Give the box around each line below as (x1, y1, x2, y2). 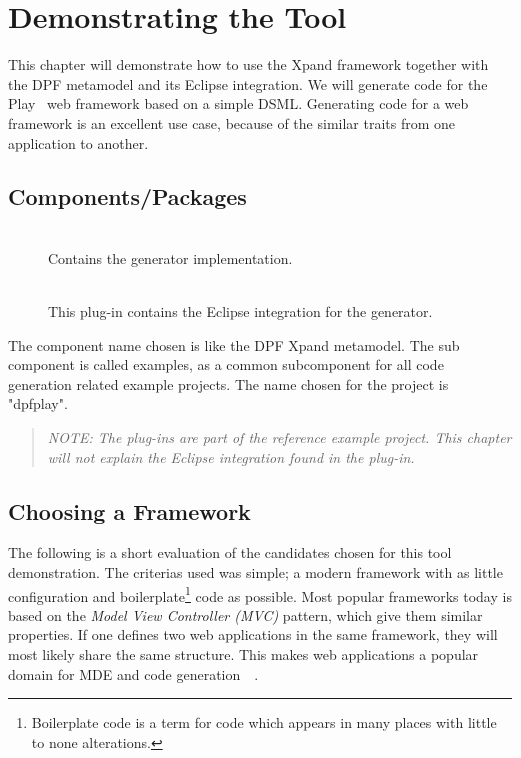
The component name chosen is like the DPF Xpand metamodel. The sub (8, 334, 460, 355)
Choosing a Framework (8, 495, 251, 526)
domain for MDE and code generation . (8, 663, 259, 684)
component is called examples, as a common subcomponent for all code (8, 354, 444, 375)
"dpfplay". (8, 393, 68, 414)
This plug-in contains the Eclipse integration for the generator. (48, 301, 433, 322)
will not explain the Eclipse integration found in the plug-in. (47, 446, 415, 467)
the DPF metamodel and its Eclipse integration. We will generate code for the (8, 73, 488, 94)
